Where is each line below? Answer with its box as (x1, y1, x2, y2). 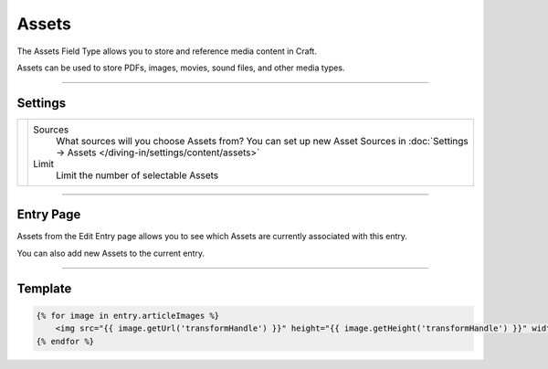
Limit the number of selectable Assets (56, 169, 219, 182)
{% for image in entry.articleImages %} (36, 311, 219, 321)
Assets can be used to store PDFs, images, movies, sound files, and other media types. (16, 62, 345, 73)
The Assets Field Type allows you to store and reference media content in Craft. (16, 46, 317, 57)
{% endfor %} (36, 336, 95, 346)
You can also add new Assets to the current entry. (16, 248, 205, 258)
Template (16, 280, 72, 296)
